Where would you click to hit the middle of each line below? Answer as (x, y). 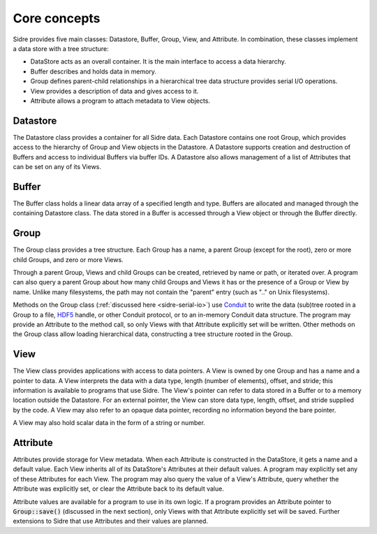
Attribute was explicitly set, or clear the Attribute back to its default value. (119, 489)
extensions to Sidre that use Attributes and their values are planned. (111, 521)
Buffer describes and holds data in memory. (94, 71)
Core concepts (57, 18)
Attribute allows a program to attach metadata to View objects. (120, 101)
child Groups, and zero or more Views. (68, 259)
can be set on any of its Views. (57, 166)
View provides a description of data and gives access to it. (114, 91)
